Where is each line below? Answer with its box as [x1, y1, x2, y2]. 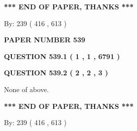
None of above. [4, 84, 49, 94]
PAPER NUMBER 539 [4, 34, 85, 45]
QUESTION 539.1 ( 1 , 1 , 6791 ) [4, 51, 120, 61]
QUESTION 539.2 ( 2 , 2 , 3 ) [4, 67, 108, 78]
